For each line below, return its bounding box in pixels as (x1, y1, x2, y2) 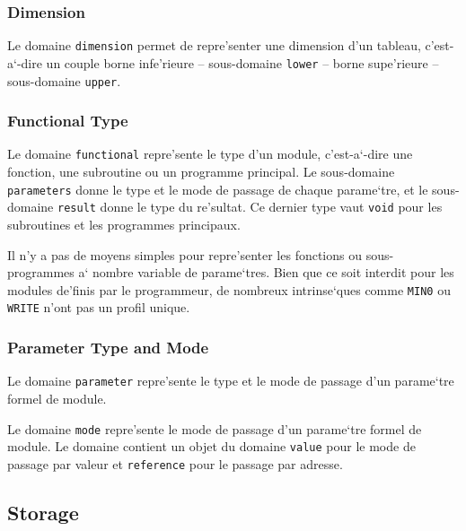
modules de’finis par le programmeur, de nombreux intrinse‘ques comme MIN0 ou (7, 280, 451, 299)
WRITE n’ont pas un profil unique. (7, 298, 190, 317)
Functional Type (7, 109, 128, 132)
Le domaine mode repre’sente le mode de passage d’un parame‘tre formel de (7, 419, 422, 438)
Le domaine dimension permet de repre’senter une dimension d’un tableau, (7, 36, 421, 55)
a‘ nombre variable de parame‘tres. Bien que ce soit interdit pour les (78, 263, 454, 282)
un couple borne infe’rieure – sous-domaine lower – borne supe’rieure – (46, 53, 439, 72)
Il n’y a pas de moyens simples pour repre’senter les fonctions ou (7, 245, 362, 264)
